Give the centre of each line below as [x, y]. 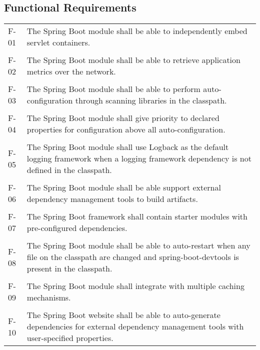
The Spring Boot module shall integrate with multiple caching [135, 286]
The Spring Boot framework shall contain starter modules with [137, 216]
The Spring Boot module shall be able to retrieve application [133, 60]
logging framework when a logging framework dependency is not [139, 158]
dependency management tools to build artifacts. [112, 199]
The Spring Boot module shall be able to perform [113, 89]
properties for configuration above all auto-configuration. [126, 129]
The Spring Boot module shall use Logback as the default [128, 147]
